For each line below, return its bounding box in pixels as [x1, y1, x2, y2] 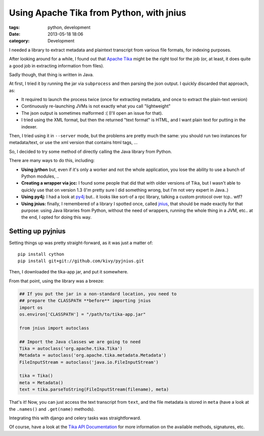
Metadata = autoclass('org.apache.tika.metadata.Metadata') [19, 353, 167, 358]
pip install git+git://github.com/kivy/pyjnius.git [18, 258, 144, 264]
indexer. [21, 124, 38, 129]
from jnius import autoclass [19, 325, 89, 331]
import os [19, 305, 43, 310]
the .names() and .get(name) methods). [9, 406, 95, 412]
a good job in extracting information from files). [9, 62, 105, 68]
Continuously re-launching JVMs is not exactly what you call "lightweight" [21, 103, 171, 109]
